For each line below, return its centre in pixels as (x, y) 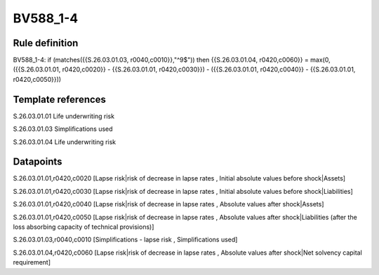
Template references (60, 99)
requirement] (32, 262)
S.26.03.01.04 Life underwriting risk (65, 142)
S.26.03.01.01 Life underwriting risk (64, 116)
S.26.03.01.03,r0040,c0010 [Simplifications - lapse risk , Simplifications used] (125, 240)
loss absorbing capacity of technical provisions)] (84, 227)
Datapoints (38, 162)
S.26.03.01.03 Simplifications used (63, 129)
